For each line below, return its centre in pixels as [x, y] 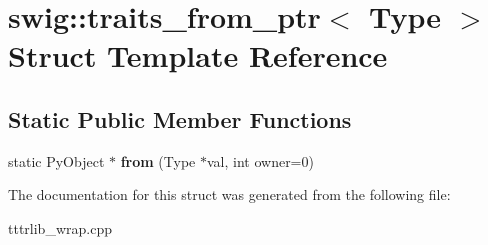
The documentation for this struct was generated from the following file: [229, 194]
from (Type [158, 160]
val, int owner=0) [260, 160]
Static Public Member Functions [180, 118]
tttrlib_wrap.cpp [60, 227]
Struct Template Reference [198, 55]
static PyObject [56, 160]
